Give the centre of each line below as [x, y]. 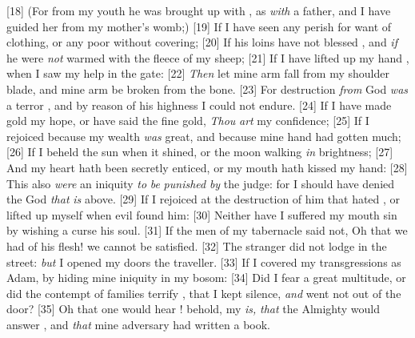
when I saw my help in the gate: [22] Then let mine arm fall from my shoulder [198, 73]
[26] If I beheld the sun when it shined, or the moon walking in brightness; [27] [200, 152]
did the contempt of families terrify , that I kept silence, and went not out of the [204, 293]
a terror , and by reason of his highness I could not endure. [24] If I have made [199, 105]
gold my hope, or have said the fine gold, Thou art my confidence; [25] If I [188, 121]
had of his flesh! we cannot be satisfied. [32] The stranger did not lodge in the [197, 245]
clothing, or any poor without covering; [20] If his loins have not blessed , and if [202, 42]
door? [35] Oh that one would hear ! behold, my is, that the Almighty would [194, 309]
